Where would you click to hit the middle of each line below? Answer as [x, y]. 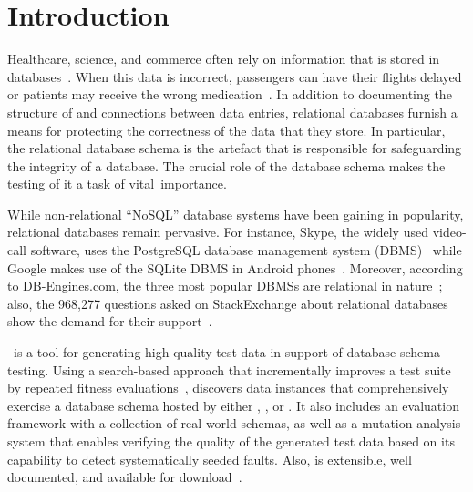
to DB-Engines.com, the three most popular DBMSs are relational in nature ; [225, 286]
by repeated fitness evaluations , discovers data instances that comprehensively [228, 388]
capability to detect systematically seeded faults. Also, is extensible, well [210, 459]
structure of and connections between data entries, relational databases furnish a [232, 112]
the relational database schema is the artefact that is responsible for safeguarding [235, 148]
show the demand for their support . [110, 321]
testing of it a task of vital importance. [117, 184]
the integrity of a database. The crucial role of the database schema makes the [226, 165]
